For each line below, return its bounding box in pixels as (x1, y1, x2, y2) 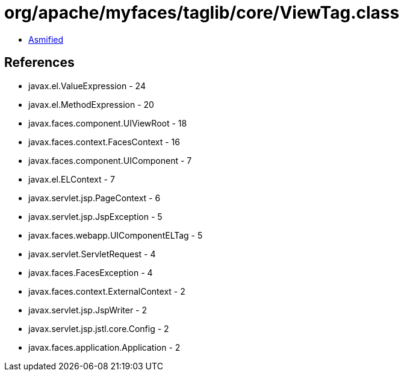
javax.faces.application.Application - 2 (28, 342, 181, 352)
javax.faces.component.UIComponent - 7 (28, 155, 192, 166)
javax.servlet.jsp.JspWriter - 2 (28, 304, 147, 315)
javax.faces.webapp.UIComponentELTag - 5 (28, 230, 203, 240)
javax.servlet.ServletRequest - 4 (28, 248, 156, 259)
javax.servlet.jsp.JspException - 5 (28, 211, 163, 222)
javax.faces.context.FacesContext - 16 (28, 136, 180, 147)
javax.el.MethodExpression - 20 (28, 99, 154, 110)
